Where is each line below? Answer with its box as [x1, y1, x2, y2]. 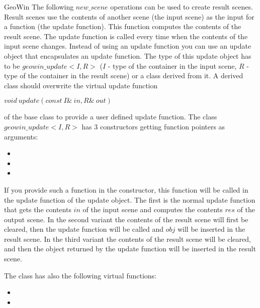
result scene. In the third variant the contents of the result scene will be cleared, [4, 233, 251, 244]
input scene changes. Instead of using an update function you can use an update [4, 41, 251, 51]
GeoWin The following [4, 2, 74, 12]
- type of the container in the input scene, [108, 60, 237, 71]
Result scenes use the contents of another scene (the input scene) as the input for [4, 11, 254, 22]
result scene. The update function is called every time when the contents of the [4, 31, 248, 41]
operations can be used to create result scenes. [110, 2, 253, 12]
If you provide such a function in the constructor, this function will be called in [4, 184, 248, 195]
